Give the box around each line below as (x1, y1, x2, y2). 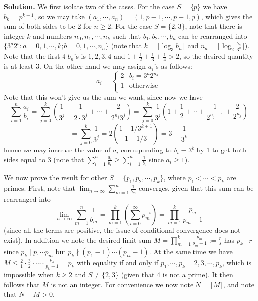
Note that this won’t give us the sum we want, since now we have (4, 92, 203, 102)
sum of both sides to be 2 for (4, 21, 92, 31)
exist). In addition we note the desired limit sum (4, 234, 151, 245)
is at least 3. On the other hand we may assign (4, 61, 146, 71)
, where (163, 172, 186, 183)
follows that (4, 279, 40, 289)
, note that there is (185, 21, 242, 31)
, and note (223, 279, 254, 289)
